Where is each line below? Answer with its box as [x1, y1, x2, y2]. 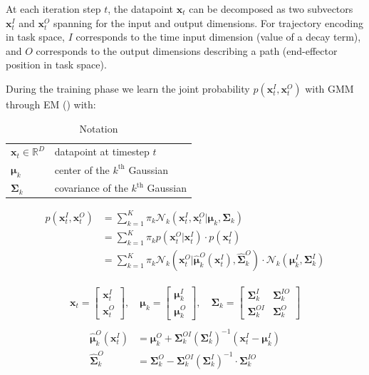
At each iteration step [6, 1, 101, 16]
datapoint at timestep [54, 144, 150, 159]
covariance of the [54, 180, 128, 195]
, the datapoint [108, 1, 174, 16]
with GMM [305, 81, 354, 96]
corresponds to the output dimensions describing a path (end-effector [36, 43, 338, 58]
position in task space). [6, 57, 107, 72]
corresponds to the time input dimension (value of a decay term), [76, 29, 361, 44]
